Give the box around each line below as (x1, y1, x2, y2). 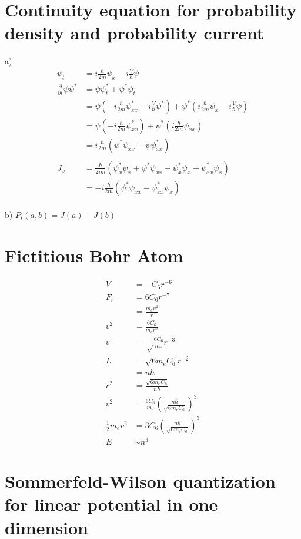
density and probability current (5, 21, 265, 45)
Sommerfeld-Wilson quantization (5, 469, 276, 493)
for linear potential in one (5, 492, 218, 516)
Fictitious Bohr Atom (5, 243, 183, 267)
